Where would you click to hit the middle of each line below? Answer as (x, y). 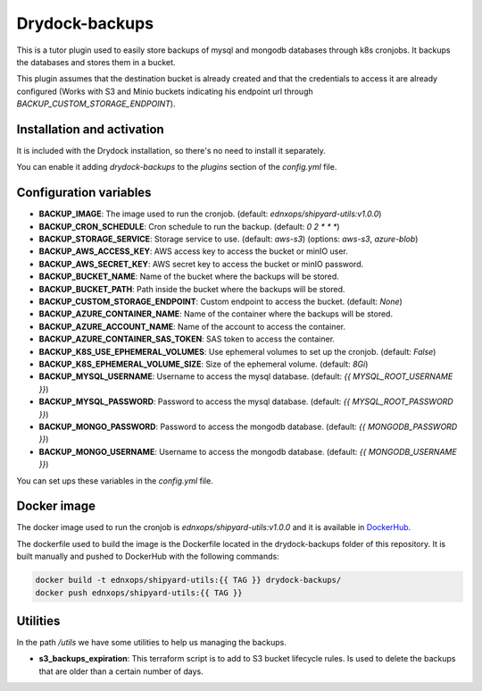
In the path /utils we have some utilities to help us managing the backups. (152, 643)
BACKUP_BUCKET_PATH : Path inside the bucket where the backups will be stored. (192, 289)
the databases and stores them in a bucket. (96, 62)
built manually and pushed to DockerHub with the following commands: (148, 556)
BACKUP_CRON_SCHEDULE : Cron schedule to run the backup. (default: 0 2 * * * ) (189, 226)
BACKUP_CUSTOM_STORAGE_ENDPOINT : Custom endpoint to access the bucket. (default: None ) (221, 302)
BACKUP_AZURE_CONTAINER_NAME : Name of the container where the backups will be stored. (216, 314)
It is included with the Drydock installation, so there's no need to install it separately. (171, 151)
